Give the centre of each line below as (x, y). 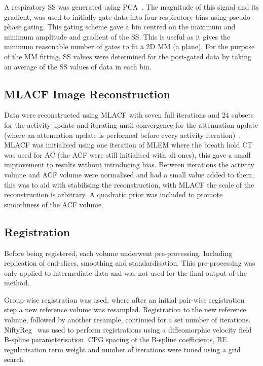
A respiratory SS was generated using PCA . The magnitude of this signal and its (131, 7)
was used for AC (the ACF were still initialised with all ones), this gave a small (127, 154)
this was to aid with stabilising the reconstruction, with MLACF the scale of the (129, 184)
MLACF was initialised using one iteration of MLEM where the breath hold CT (128, 145)
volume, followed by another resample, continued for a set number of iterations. (127, 320)
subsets (242, 115)
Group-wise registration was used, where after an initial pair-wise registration (124, 299)
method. (17, 283)
